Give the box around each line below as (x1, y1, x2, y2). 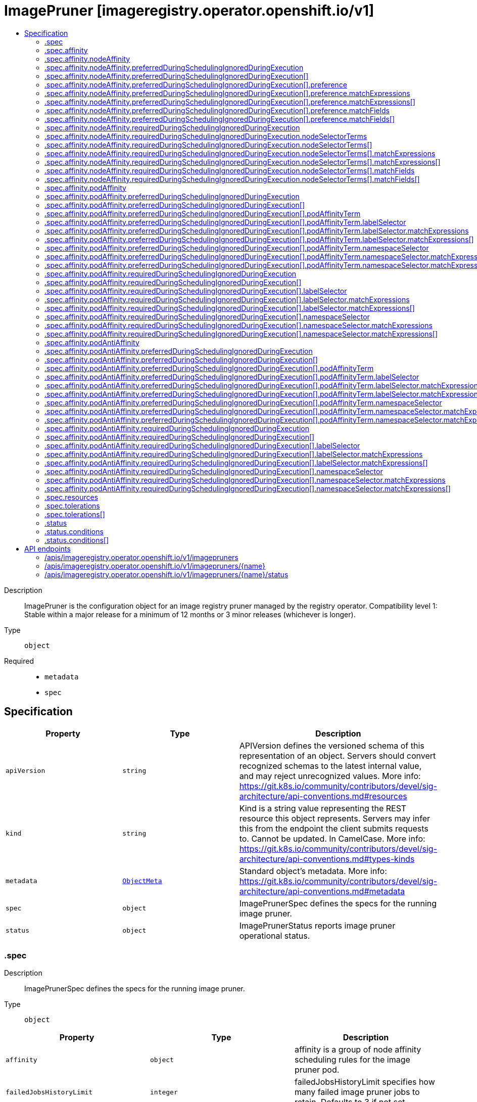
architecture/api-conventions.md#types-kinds (239, 853, 415, 864)
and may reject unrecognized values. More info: (239, 770, 421, 781)
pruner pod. (294, 1065, 340, 1075)
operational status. (239, 930, 310, 941)
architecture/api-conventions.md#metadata (239, 886, 405, 896)
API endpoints (24, 544, 71, 553)
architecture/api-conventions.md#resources (239, 791, 407, 801)
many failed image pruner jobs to (294, 1087, 420, 1097)
